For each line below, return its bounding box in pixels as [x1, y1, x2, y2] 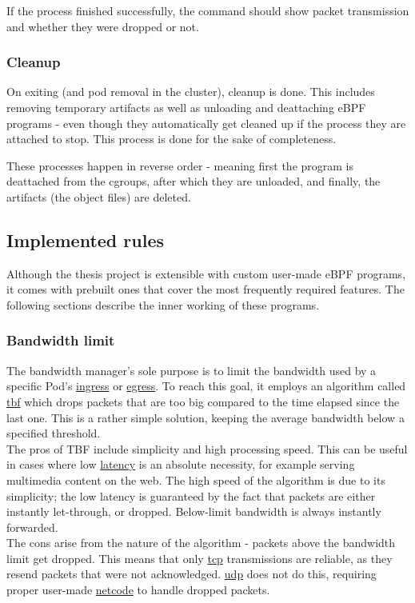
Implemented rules [6, 227, 164, 252]
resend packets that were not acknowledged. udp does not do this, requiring [6, 565, 377, 582]
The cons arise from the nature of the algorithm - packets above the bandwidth [6, 534, 396, 551]
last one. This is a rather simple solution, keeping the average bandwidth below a [6, 409, 405, 425]
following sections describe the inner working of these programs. [6, 296, 320, 313]
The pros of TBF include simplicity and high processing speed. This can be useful [6, 440, 408, 457]
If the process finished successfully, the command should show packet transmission [6, 2, 409, 18]
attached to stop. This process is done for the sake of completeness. [6, 130, 337, 147]
